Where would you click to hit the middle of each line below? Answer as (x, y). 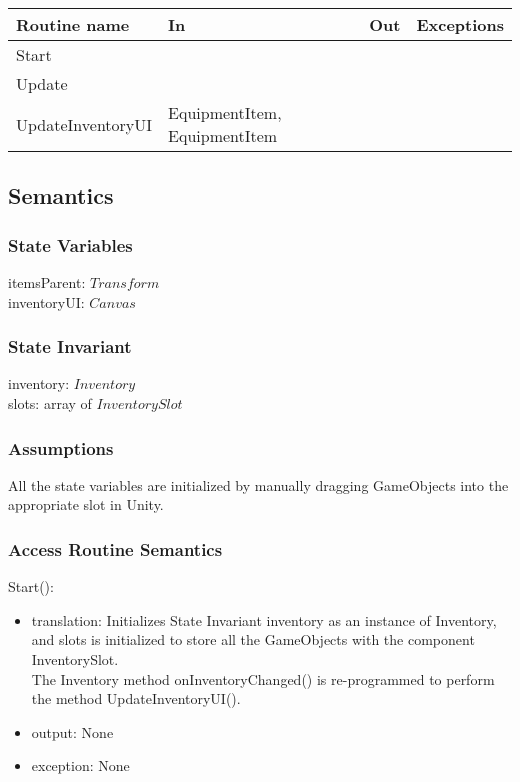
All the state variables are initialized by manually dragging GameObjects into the (258, 484)
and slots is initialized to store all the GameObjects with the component (253, 639)
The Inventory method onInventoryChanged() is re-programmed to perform (263, 678)
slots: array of (50, 403)
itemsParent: (47, 282)
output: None (72, 731)
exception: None (80, 765)
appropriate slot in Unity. (86, 504)
